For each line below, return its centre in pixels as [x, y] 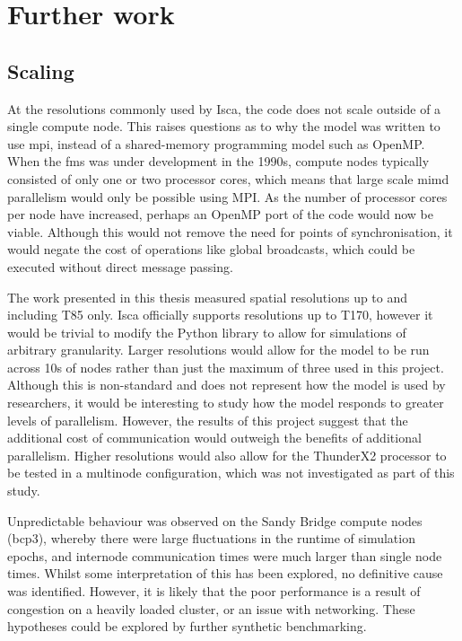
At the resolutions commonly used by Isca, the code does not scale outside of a [224, 108]
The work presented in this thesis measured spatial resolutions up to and [208, 297]
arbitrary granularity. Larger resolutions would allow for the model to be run [218, 350]
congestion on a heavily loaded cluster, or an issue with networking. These [211, 608]
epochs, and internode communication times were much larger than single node [225, 555]
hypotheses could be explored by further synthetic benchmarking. [187, 626]
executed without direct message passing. [120, 266]
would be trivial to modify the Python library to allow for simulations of [207, 332]
